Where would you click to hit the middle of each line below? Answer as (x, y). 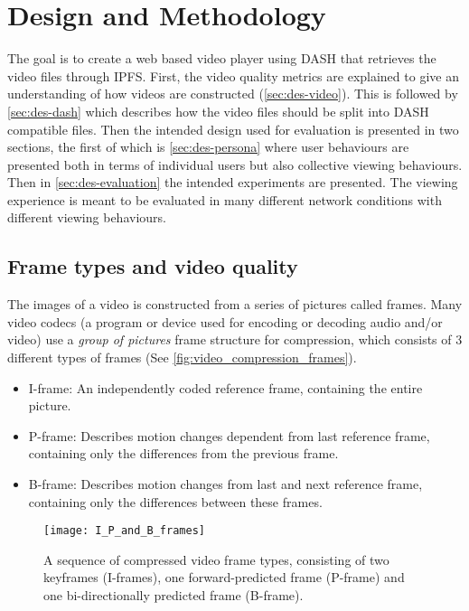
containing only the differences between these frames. (175, 501)
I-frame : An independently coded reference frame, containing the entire (225, 387)
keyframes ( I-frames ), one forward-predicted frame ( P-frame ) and (224, 577)
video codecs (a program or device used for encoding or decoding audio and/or (225, 321)
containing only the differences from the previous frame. (183, 453)
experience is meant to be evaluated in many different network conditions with (225, 199)
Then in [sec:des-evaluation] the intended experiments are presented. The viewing (233, 182)
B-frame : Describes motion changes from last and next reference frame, (225, 484)
